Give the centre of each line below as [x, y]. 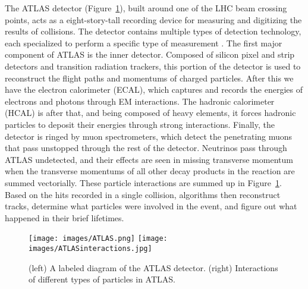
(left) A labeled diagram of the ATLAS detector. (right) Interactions [153, 267]
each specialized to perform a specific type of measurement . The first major [144, 43]
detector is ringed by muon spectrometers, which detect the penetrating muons [149, 136]
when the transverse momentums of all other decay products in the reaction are [150, 171]
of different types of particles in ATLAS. [102, 279]
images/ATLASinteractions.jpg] [90, 248]
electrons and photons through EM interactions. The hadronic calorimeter [140, 101]
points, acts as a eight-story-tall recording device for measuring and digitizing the [153, 19]
